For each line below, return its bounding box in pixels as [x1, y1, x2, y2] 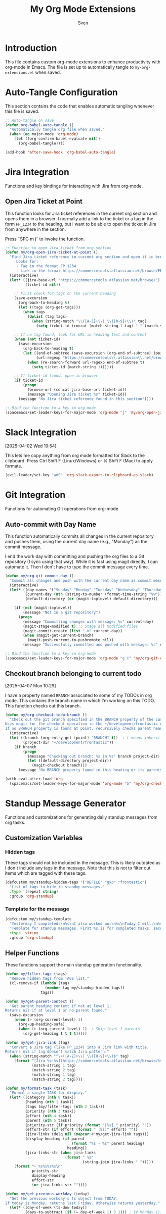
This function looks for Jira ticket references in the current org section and [5, 210, 157, 216]
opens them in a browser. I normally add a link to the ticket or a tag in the [5, 215, 154, 221]
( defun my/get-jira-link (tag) [5, 1040, 70, 1045]
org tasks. [5, 819, 26, 825]
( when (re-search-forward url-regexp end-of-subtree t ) [27, 360, 145, 365]
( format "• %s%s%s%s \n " [14, 1164, 63, 1169]
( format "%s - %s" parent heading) [71, 1141, 145, 1146]
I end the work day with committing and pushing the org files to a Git [5, 553, 145, 559]
